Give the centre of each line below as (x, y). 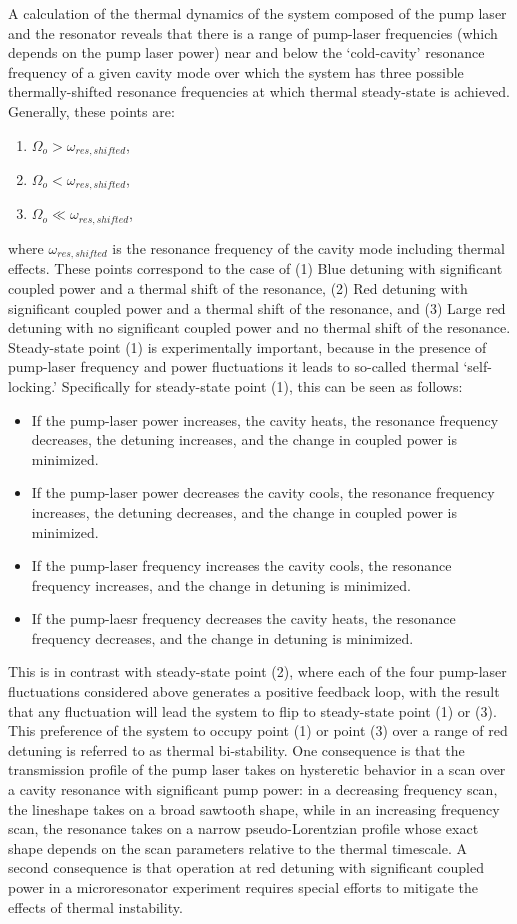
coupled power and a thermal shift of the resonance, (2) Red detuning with (238, 287)
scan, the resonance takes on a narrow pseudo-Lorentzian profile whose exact (243, 828)
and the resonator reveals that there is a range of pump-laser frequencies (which (253, 32)
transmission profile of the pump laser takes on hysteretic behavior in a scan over (257, 769)
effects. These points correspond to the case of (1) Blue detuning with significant (255, 268)
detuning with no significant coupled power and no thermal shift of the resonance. (259, 327)
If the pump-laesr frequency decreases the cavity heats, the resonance (243, 618)
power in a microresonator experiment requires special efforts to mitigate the (243, 887)
